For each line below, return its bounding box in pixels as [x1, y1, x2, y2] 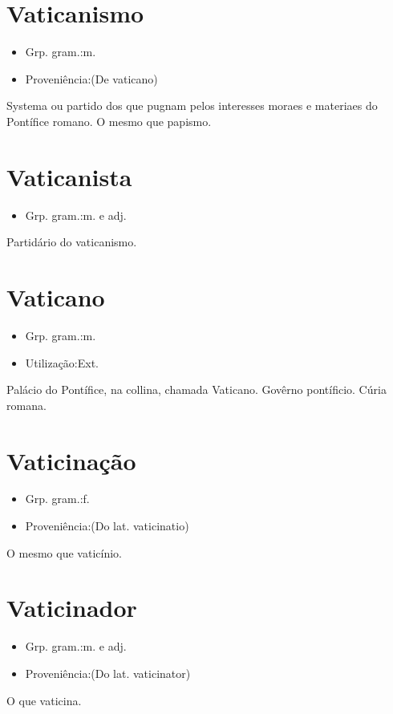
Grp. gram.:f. [25, 490, 90, 507]
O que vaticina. [6, 692, 82, 708]
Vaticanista [6, 160, 132, 193]
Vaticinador [6, 591, 137, 624]
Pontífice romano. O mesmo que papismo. [6, 112, 212, 129]
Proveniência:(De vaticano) [25, 70, 158, 87]
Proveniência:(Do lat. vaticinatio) [25, 517, 189, 534]
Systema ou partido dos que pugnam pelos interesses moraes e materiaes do [6, 97, 378, 114]
